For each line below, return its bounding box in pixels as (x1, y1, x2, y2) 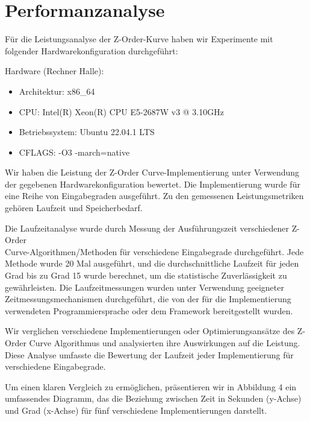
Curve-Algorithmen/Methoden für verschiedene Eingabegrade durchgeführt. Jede (5, 245, 304, 258)
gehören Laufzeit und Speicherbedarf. (5, 201, 143, 214)
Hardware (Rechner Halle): (5, 65, 104, 77)
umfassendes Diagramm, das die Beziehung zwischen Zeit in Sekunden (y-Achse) (5, 392, 302, 405)
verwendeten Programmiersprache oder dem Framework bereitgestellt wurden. (5, 304, 293, 317)
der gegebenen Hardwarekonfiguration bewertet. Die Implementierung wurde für (5, 177, 300, 190)
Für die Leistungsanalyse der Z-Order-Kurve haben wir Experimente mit (5, 33, 273, 45)
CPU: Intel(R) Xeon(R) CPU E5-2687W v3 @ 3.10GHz (19, 105, 224, 118)
